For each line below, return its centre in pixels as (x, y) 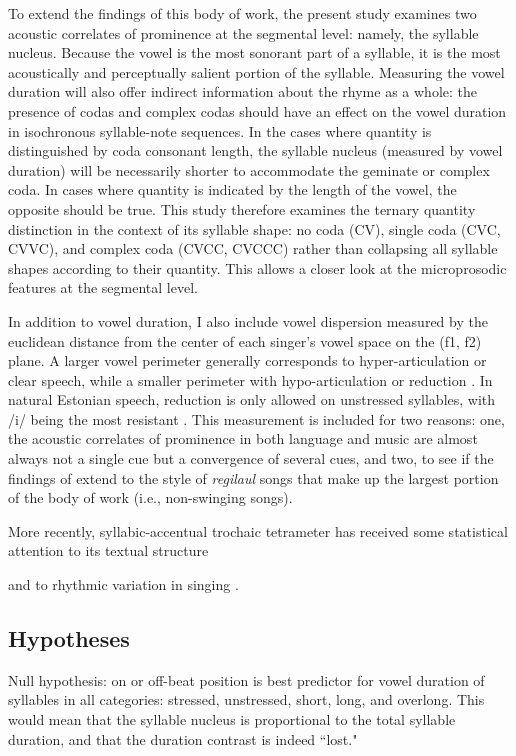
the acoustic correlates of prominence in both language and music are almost (243, 438)
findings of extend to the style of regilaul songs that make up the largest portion (253, 477)
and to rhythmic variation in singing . (123, 584)
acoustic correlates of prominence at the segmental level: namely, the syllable (243, 32)
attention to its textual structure (108, 550)
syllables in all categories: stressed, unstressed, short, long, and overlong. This (246, 699)
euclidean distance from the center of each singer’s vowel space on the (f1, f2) (245, 340)
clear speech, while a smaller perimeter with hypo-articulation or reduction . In (250, 379)
